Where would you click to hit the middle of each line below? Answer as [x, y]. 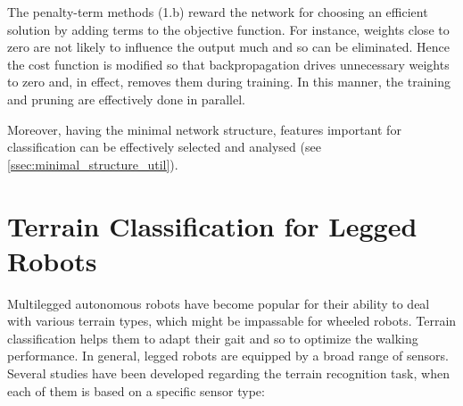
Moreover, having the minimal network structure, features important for [204, 129]
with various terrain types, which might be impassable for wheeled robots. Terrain [232, 321]
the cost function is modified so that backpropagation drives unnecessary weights [228, 64]
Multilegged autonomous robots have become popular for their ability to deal [219, 303]
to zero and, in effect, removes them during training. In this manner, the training [229, 82]
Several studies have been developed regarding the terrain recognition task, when [228, 373]
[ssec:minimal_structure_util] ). [93, 164]
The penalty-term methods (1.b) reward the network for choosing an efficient [218, 12]
